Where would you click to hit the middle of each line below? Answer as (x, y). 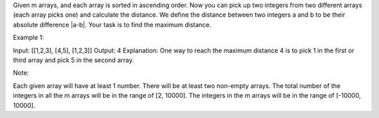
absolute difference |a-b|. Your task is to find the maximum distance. (112, 24)
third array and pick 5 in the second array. (74, 60)
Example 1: (28, 38)
